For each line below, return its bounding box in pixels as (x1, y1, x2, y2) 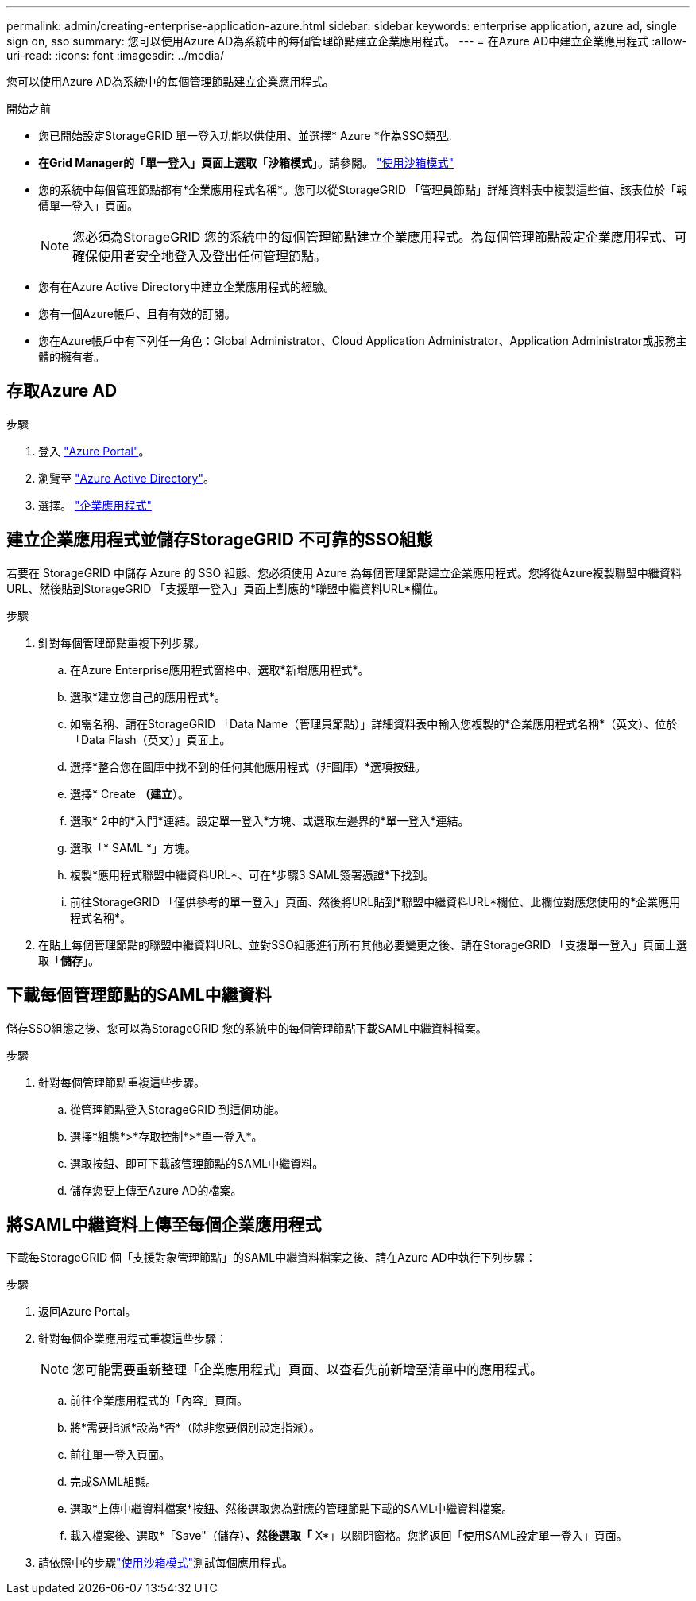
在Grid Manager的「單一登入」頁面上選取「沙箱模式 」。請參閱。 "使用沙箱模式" (38, 156, 454, 169)
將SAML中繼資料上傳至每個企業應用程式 (6, 1214, 322, 1235)
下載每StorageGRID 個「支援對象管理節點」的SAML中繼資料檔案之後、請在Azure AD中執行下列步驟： (6, 1250, 536, 1265)
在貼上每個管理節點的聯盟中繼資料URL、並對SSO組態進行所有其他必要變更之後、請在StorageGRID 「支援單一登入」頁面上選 (38, 937, 687, 952)
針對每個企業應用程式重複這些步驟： (38, 1332, 227, 1346)
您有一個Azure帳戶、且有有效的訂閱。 (38, 307, 236, 320)
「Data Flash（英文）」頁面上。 (70, 732, 231, 746)
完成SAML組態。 (70, 1475, 157, 1489)
